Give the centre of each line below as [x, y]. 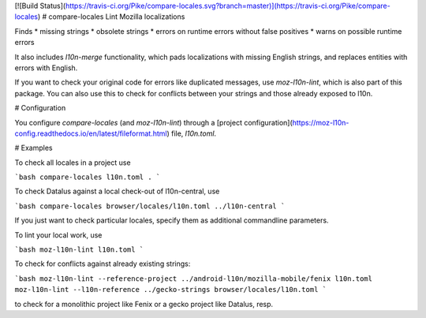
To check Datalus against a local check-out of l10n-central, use [117, 191]
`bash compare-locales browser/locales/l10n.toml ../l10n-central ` [150, 206]
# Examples [34, 148]
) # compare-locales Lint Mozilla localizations [111, 17]
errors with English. [46, 68]
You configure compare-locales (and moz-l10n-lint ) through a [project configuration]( [154, 122]
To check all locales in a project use [73, 163]
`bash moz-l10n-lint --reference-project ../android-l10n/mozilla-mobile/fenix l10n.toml [193, 279]
